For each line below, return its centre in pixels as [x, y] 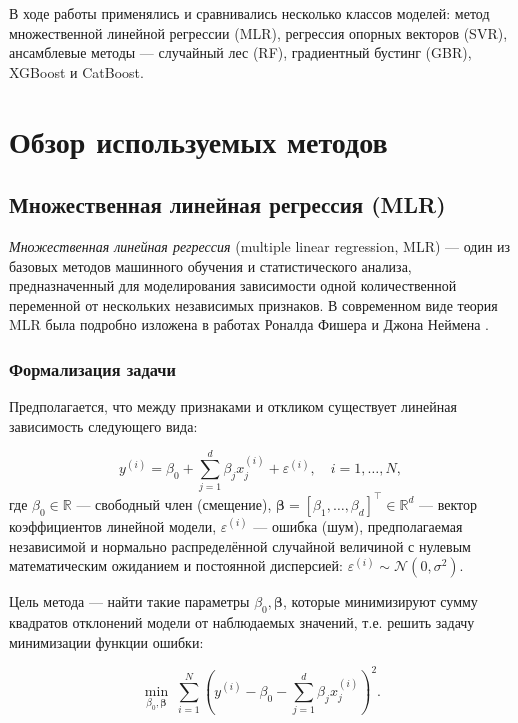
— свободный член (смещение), [174, 503]
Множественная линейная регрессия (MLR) [227, 204]
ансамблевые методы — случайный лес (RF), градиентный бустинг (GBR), [240, 52]
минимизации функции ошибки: [106, 641]
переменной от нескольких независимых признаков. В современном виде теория [253, 304]
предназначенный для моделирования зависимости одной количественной [233, 285]
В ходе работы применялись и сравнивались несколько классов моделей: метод [249, 13]
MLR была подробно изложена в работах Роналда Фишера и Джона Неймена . [249, 324]
